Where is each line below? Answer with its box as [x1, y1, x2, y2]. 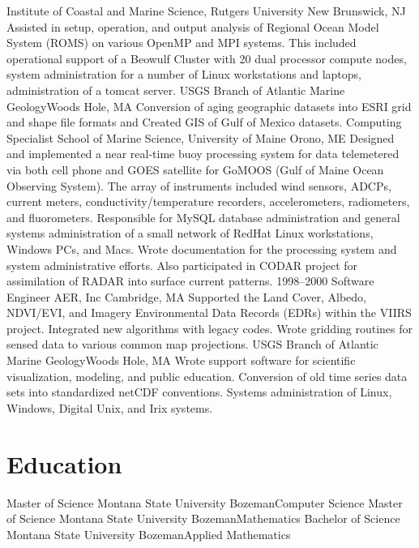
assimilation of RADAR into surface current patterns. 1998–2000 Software [6, 272, 374, 289]
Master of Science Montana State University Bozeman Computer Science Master [6, 494, 403, 511]
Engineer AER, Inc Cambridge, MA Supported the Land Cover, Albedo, [6, 288, 366, 305]
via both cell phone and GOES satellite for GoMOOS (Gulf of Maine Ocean [6, 161, 384, 178]
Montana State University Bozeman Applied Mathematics [6, 525, 291, 542]
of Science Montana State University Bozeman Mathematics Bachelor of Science [6, 510, 400, 527]
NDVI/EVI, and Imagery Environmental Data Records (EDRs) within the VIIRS [6, 304, 412, 321]
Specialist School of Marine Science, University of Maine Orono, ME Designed [6, 129, 395, 146]
